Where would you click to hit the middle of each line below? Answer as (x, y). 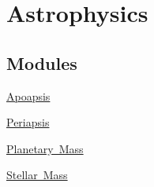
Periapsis (28, 122)
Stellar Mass (37, 175)
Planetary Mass (45, 148)
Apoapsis (28, 95)
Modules (42, 62)
